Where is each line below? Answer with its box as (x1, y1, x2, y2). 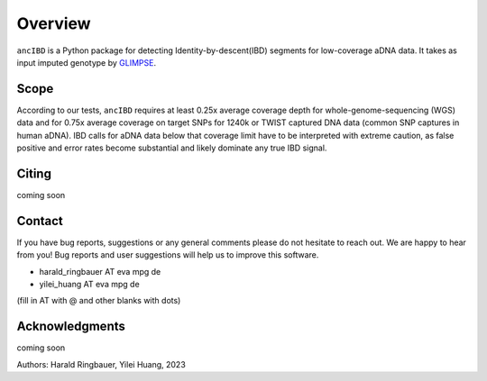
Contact (16, 213, 63, 229)
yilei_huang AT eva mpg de (39, 279, 140, 289)
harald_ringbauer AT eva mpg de (39, 266, 161, 277)
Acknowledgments (16, 319, 126, 334)
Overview (16, 14, 91, 33)
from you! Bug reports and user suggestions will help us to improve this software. (16, 249, 319, 260)
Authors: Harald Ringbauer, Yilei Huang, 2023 (16, 358, 187, 369)
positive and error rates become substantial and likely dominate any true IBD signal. (16, 142, 327, 153)
